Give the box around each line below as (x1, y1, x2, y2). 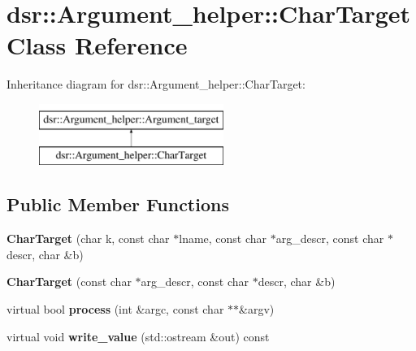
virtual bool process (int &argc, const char (6, 301, 224, 318)
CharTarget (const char (6, 273, 132, 290)
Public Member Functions (6, 192, 229, 217)
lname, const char (179, 230, 267, 247)
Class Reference (6, 28, 188, 62)
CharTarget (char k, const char (6, 230, 170, 247)
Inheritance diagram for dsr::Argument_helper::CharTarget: (6, 76, 305, 93)
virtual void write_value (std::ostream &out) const (6, 327, 270, 344)
